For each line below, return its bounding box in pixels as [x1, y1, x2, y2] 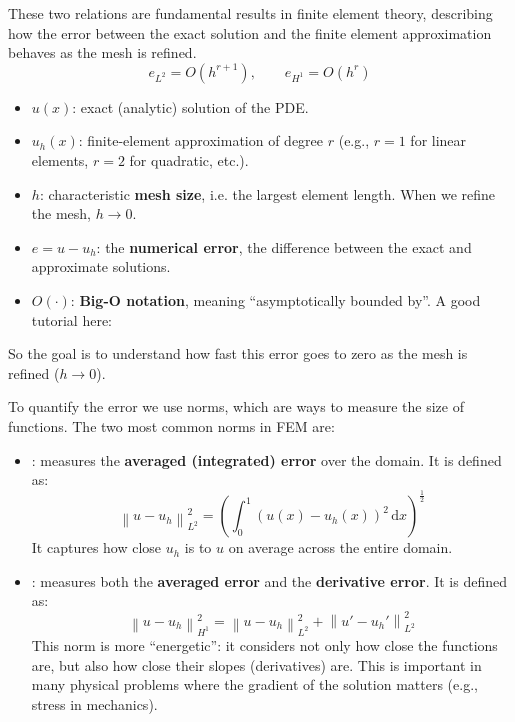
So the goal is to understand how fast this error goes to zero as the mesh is [8, 343, 468, 364]
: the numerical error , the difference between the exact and [96, 236, 472, 257]
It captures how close [31, 537, 162, 558]
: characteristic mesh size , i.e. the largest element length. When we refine [39, 183, 496, 204]
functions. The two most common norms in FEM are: [8, 415, 335, 436]
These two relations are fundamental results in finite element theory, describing [8, 3, 493, 23]
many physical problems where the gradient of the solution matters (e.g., [31, 674, 478, 695]
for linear [410, 130, 467, 151]
